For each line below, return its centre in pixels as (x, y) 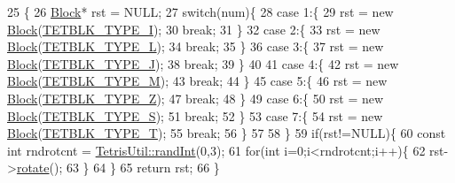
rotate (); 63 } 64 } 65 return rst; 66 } (118, 168)
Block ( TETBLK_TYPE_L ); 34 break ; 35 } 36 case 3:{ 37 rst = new (196, 46)
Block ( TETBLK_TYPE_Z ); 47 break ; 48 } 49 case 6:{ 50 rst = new (196, 98)
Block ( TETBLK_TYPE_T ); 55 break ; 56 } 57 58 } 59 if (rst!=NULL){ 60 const (227, 133)
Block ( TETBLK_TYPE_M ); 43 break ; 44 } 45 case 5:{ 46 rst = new (197, 81)
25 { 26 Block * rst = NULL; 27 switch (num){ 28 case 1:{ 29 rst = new (200, 11)
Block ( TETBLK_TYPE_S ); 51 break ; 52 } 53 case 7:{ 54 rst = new (195, 115)
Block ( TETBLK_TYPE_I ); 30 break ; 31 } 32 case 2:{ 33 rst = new (194, 29)
